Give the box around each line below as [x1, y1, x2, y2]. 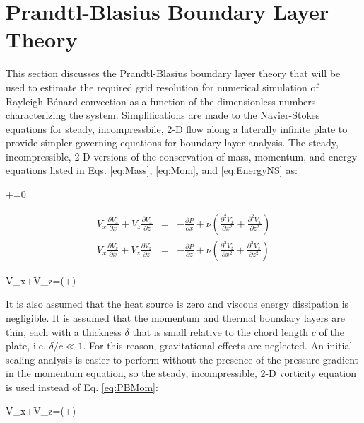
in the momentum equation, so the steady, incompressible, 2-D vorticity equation [6, 366, 357, 381]
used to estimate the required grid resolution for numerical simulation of [6, 79, 319, 94]
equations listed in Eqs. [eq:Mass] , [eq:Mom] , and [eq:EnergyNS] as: [6, 163, 298, 178]
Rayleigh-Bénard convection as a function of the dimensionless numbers [6, 93, 316, 108]
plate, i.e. [6, 338, 46, 353]
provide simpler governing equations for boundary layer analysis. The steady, [6, 135, 339, 150]
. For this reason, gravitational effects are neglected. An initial [83, 338, 353, 353]
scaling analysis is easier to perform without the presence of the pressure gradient [6, 352, 359, 366]
